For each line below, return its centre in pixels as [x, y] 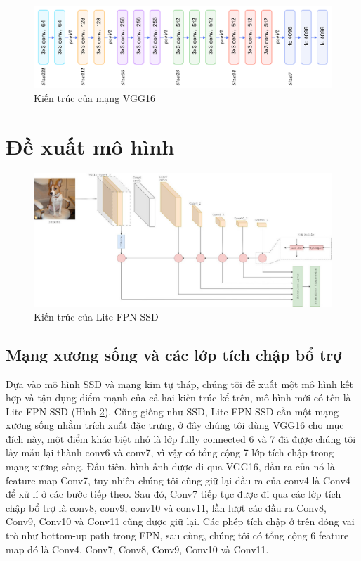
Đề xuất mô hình [90, 146]
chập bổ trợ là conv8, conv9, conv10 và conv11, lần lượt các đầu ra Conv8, [166, 507]
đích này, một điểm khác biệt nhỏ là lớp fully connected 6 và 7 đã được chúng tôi [181, 438]
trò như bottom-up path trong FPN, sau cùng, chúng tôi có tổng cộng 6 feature [177, 535]
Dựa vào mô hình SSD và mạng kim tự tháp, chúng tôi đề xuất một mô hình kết [180, 383]
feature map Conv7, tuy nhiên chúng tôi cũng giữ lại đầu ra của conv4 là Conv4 [178, 480]
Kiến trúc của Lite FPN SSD [96, 316]
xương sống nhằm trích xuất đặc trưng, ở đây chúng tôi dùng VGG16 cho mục [175, 425]
